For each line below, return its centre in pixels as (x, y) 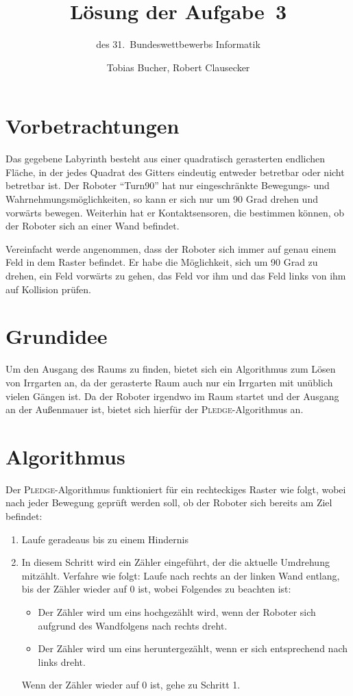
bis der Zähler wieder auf (74, 589)
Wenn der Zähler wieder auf (80, 685)
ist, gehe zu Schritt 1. (195, 685)
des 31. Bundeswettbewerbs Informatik (178, 44)
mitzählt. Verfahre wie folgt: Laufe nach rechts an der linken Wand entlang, (181, 575)
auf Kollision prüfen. (48, 289)
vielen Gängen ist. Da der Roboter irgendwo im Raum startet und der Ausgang (172, 396)
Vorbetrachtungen (93, 126)
